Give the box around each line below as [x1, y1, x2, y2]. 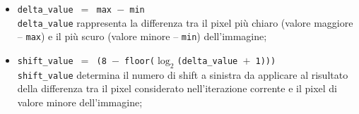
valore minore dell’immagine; [17, 95, 143, 110]
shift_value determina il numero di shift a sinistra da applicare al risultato [17, 67, 348, 82]
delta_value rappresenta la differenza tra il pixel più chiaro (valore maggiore [17, 15, 353, 30]
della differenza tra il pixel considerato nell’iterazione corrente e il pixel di [17, 81, 337, 96]
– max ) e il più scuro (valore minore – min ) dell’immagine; [17, 29, 267, 44]
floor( [124, 56, 155, 66]
